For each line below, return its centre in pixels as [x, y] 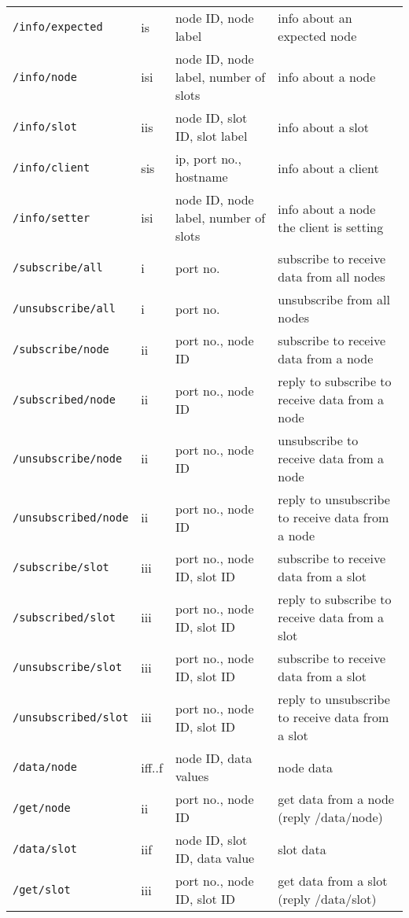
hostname [201, 177]
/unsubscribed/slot [71, 717]
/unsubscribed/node [71, 517]
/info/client [52, 168]
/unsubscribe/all [64, 308]
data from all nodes [332, 277]
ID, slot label [211, 136]
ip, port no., [208, 159]
